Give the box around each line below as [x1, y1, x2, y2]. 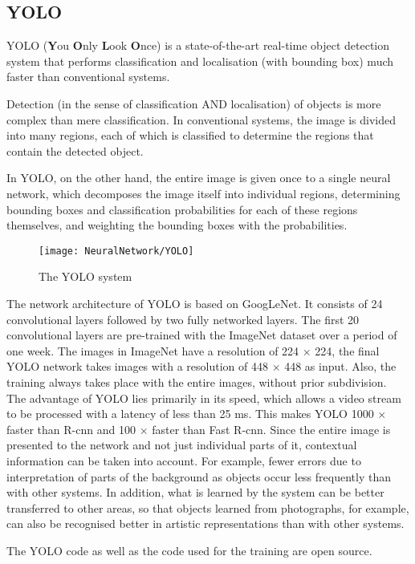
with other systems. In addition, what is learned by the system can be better [6, 484, 384, 501]
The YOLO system [39, 268, 132, 285]
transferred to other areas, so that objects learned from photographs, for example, [6, 499, 409, 516]
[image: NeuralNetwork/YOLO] [39, 245, 194, 257]
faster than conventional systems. [6, 68, 170, 85]
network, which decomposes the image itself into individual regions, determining [6, 185, 401, 201]
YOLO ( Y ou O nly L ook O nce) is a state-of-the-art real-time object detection [6, 37, 390, 54]
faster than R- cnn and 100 [6, 420, 136, 437]
